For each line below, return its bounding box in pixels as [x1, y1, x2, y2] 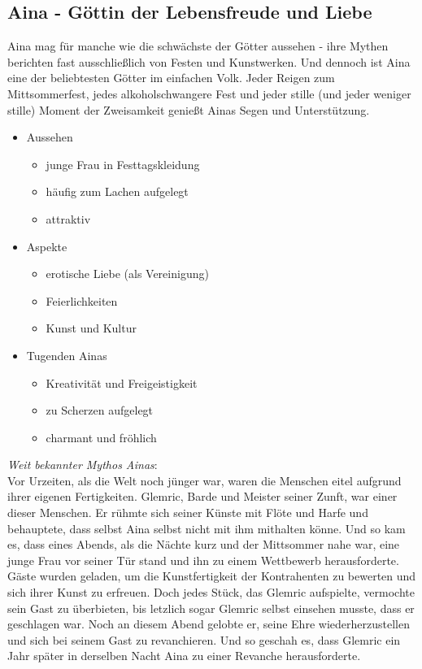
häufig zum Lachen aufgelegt [46, 183, 189, 200]
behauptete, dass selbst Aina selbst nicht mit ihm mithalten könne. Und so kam [7, 519, 406, 537]
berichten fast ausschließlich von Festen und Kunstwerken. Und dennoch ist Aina [7, 53, 411, 70]
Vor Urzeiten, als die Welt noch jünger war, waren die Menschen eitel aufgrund [7, 471, 402, 489]
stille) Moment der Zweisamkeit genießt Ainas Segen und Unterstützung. [7, 101, 370, 118]
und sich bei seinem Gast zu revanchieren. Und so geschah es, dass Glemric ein [7, 631, 401, 648]
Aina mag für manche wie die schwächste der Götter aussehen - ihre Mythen [7, 37, 389, 54]
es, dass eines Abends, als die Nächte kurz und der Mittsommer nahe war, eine [7, 536, 400, 553]
